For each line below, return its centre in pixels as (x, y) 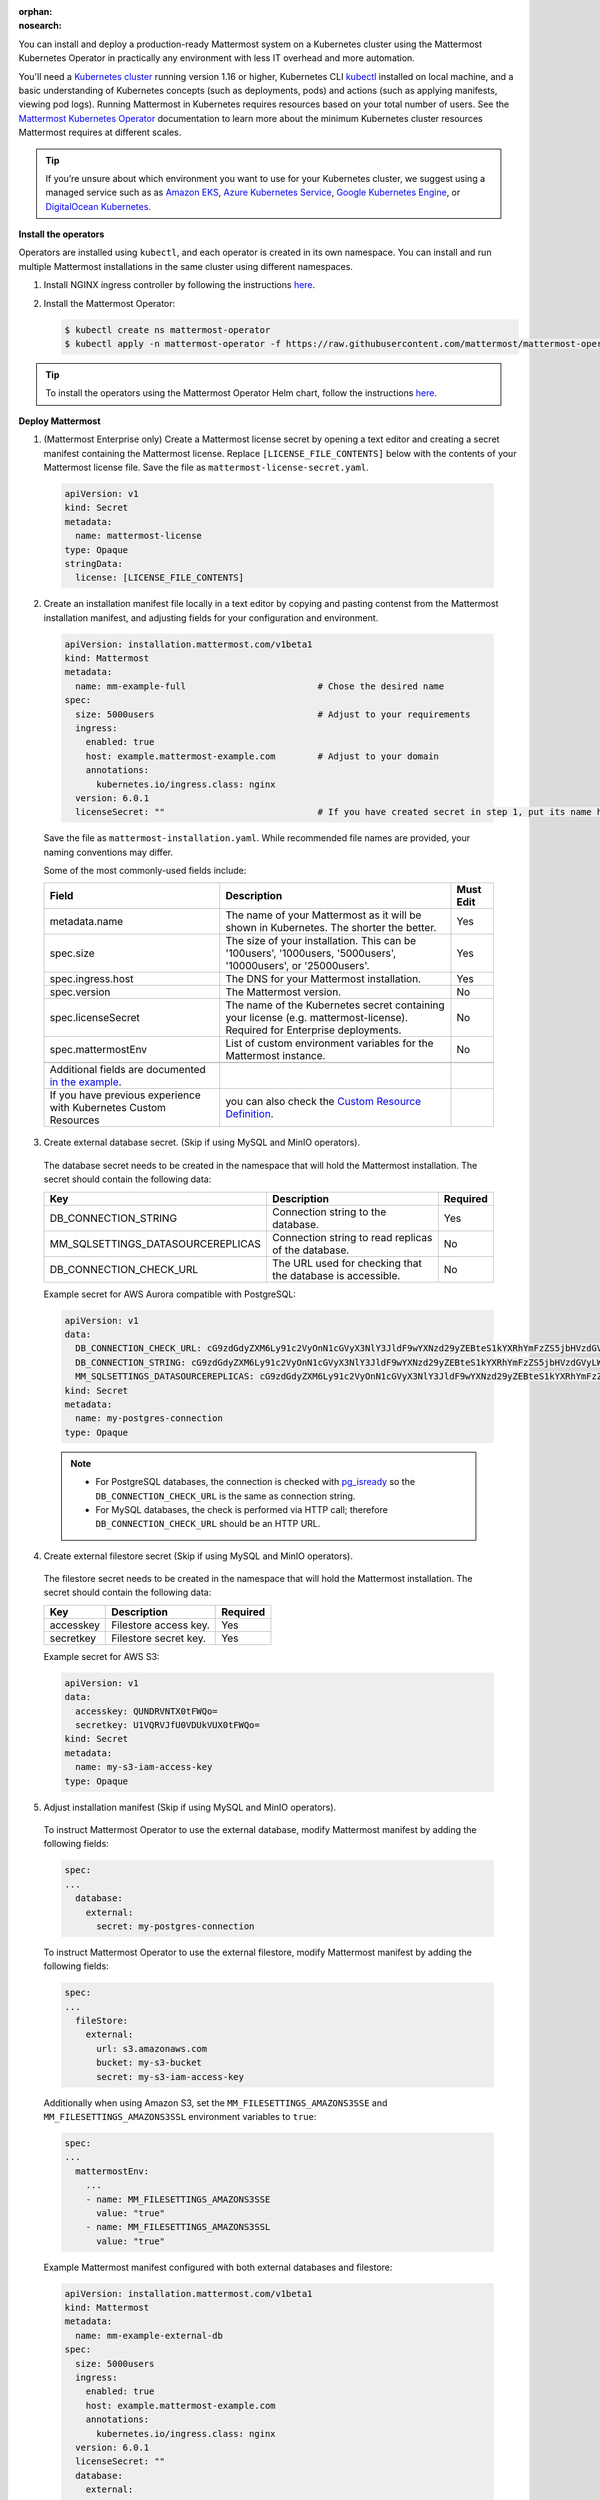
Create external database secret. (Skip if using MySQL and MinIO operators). (202, 1142)
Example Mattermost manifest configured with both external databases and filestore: (218, 2267)
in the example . (85, 1082)
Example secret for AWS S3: (101, 1656)
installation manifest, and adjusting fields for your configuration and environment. (211, 617)
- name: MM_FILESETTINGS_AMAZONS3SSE (178, 2199)
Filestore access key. (160, 1625)
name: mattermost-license (138, 536)
